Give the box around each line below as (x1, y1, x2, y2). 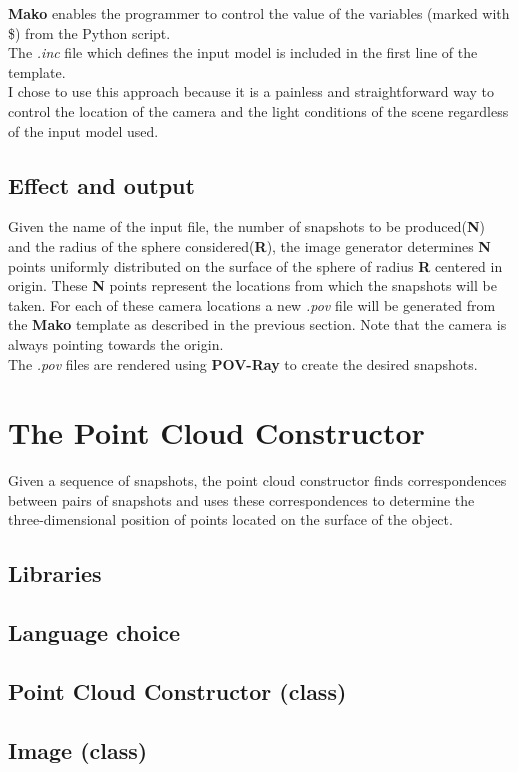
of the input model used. (8, 120, 159, 141)
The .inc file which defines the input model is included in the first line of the (8, 42, 478, 63)
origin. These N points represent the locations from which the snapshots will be (8, 275, 497, 296)
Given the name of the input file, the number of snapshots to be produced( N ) (8, 216, 485, 237)
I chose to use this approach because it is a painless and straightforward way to (8, 81, 495, 102)
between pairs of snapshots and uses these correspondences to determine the (8, 489, 475, 510)
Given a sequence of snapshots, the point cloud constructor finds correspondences (8, 470, 507, 491)
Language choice (8, 617, 181, 648)
